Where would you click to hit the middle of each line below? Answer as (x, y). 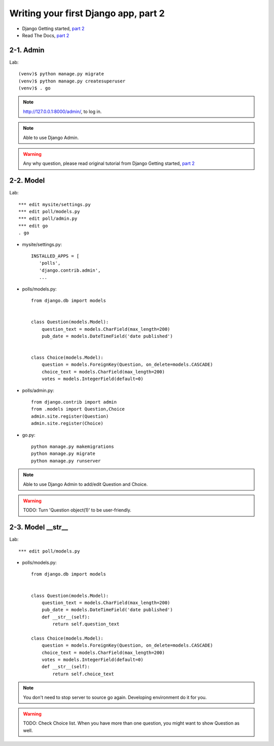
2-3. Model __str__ (39, 527)
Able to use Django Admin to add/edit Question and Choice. (85, 484)
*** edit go (33, 226)
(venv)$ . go (35, 88)
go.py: (29, 435)
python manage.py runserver (66, 461)
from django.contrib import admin (74, 402)
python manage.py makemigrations (73, 446)
